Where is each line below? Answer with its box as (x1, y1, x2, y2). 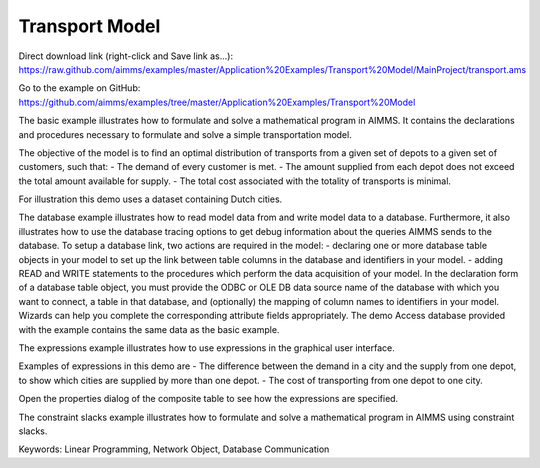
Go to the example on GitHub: (18, 82, 141, 94)
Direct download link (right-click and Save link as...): (18, 50, 234, 62)
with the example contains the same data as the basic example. (18, 323, 280, 335)
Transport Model (18, 15, 161, 37)
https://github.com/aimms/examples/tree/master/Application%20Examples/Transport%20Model (18, 96, 416, 108)
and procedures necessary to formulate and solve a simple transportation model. (18, 128, 352, 140)
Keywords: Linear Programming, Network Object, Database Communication (18, 443, 330, 455)
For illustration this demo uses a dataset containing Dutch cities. (18, 193, 283, 205)
